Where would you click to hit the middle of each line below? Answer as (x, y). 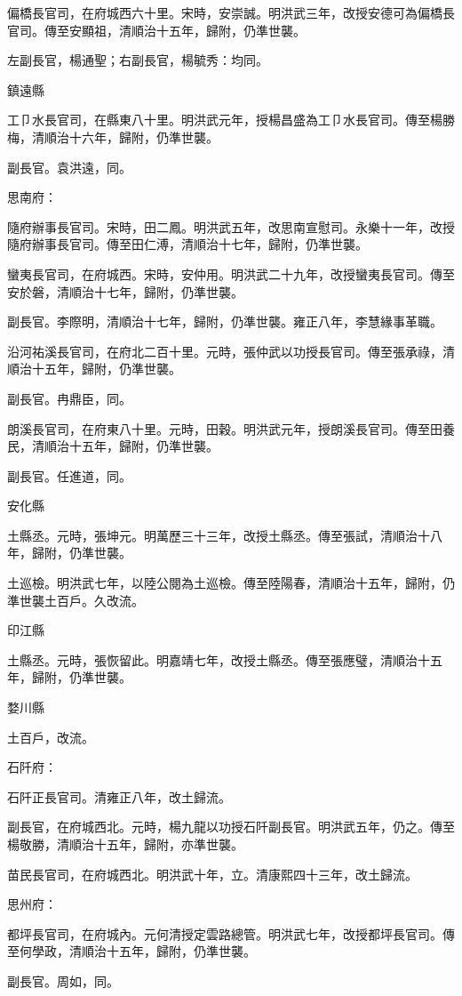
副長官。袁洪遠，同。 (69, 167)
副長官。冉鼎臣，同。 (69, 398)
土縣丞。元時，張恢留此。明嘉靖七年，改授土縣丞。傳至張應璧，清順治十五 (225, 659)
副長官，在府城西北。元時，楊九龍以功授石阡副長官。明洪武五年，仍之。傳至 (231, 827)
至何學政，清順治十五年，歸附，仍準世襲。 (131, 951)
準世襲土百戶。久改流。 (76, 600)
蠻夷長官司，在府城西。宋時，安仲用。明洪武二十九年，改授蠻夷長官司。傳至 (231, 273)
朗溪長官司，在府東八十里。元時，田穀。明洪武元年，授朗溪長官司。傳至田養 (231, 428)
